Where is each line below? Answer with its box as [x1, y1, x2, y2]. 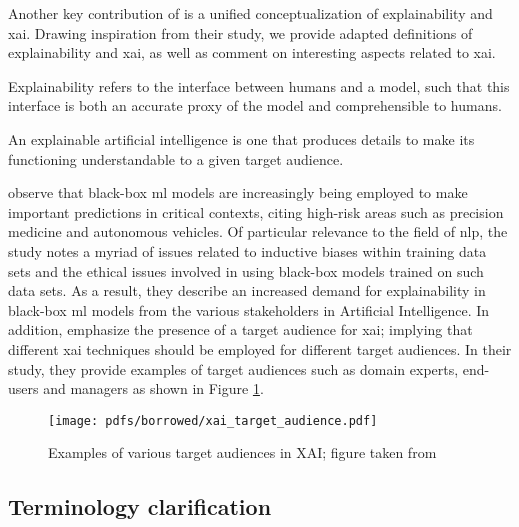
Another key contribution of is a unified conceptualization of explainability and [8, 3, 493, 23]
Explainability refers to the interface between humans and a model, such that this [8, 75, 510, 96]
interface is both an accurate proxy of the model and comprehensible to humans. [8, 95, 502, 116]
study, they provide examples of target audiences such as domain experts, [8, 358, 459, 379]
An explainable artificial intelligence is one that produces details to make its [8, 128, 475, 149]
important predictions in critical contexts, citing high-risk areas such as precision [8, 201, 504, 222]
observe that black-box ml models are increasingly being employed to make [8, 182, 468, 203]
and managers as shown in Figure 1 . [43, 378, 264, 399]
